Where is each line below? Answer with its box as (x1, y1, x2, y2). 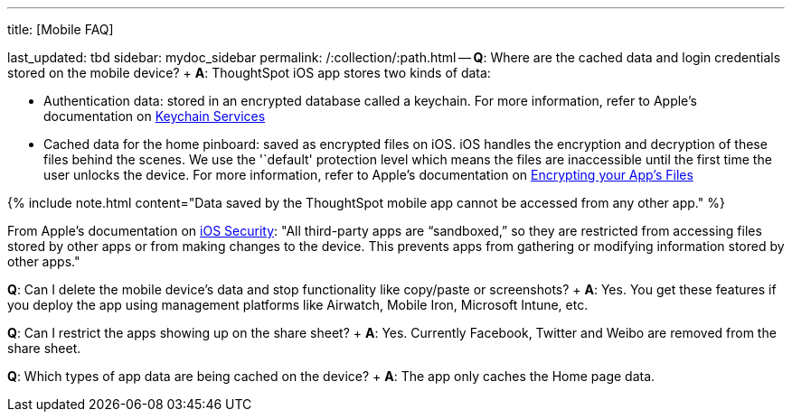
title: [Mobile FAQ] (7, 22, 114, 37)
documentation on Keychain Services (43, 108, 266, 124)
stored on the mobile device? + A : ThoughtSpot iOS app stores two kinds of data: (7, 65, 491, 80)
